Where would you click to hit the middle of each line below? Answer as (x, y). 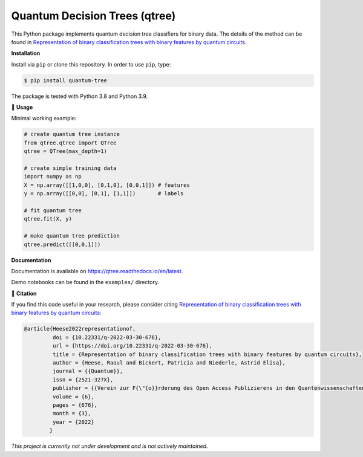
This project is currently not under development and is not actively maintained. (110, 446)
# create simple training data (70, 168)
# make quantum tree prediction (72, 236)
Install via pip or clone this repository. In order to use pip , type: (91, 64)
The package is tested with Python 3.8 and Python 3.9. (80, 96)
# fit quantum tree (53, 210)
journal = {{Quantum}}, (88, 371)
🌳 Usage (22, 107)
